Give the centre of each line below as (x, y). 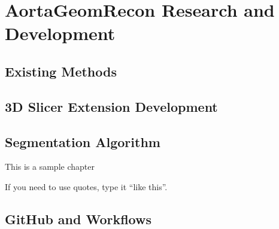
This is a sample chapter (50, 167)
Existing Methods (61, 71)
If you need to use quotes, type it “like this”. (86, 186)
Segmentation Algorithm (83, 141)
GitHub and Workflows (78, 219)
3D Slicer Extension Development (111, 106)
